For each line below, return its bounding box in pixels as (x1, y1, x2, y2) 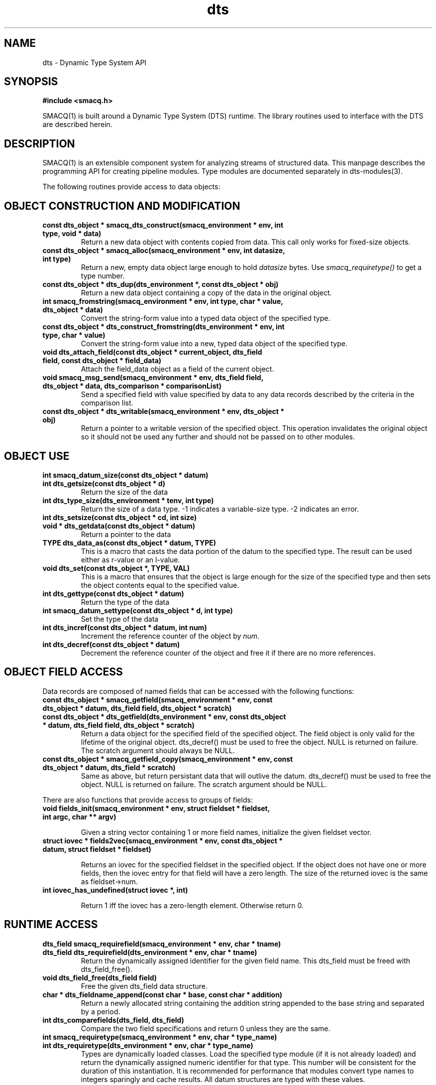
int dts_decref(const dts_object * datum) (42, 640, 180, 649)
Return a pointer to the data (81, 530, 171, 539)
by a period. (81, 1007, 120, 1016)
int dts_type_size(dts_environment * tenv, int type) (42, 496, 214, 505)
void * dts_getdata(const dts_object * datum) (42, 521, 196, 530)
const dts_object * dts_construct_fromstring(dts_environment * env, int (42, 322, 285, 331)
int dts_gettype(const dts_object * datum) (42, 589, 184, 598)
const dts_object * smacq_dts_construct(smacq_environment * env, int (42, 221, 284, 230)
